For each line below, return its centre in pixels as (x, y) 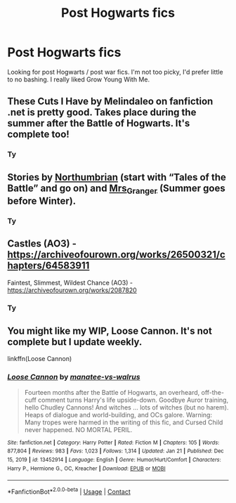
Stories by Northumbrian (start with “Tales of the (117, 177)
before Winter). (42, 201)
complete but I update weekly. (75, 342)
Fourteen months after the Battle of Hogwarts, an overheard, (112, 392)
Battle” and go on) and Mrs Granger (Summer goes (117, 189)
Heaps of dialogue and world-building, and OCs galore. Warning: (118, 414)
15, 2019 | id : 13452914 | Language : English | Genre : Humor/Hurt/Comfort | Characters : (114, 459)
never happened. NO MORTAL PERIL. (78, 429)
